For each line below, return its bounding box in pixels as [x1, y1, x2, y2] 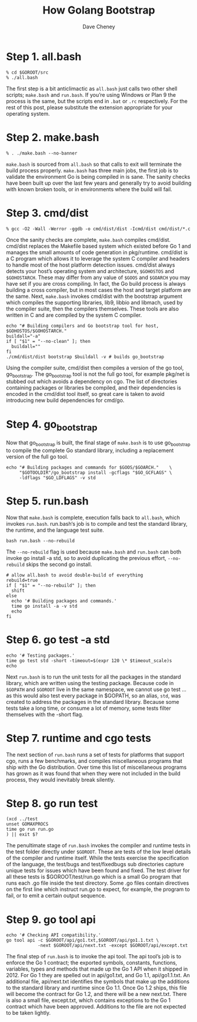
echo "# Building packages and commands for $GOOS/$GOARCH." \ [6, 464, 172, 470]
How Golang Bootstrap [42, 4, 155, 17]
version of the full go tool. [6, 453, 69, 460]
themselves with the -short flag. [6, 710, 84, 718]
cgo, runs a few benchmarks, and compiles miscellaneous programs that [6, 757, 182, 764]
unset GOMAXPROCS [6, 821, 49, 827]
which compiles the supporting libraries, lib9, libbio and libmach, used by [6, 299, 183, 306]
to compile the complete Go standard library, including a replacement [6, 447, 174, 454]
